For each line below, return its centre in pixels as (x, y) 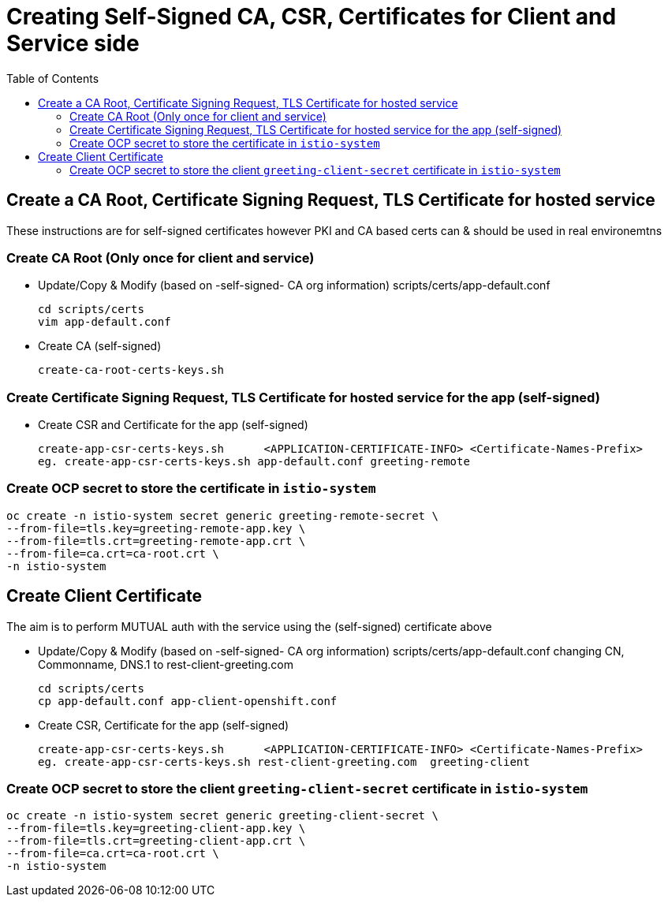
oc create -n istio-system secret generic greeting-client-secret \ (222, 816)
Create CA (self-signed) (100, 346)
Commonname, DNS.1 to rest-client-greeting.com (166, 664)
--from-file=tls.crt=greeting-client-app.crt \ (156, 841)
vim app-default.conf (104, 322)
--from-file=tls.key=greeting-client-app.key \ (156, 828)
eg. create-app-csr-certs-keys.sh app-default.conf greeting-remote (254, 462)
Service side (73, 43)
